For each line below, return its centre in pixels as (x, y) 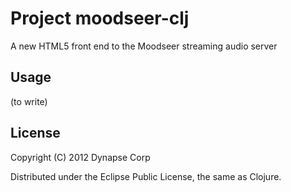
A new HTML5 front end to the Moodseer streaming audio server (144, 46)
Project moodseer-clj (100, 18)
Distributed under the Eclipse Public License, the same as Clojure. (146, 176)
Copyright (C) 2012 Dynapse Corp (80, 157)
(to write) (29, 101)
